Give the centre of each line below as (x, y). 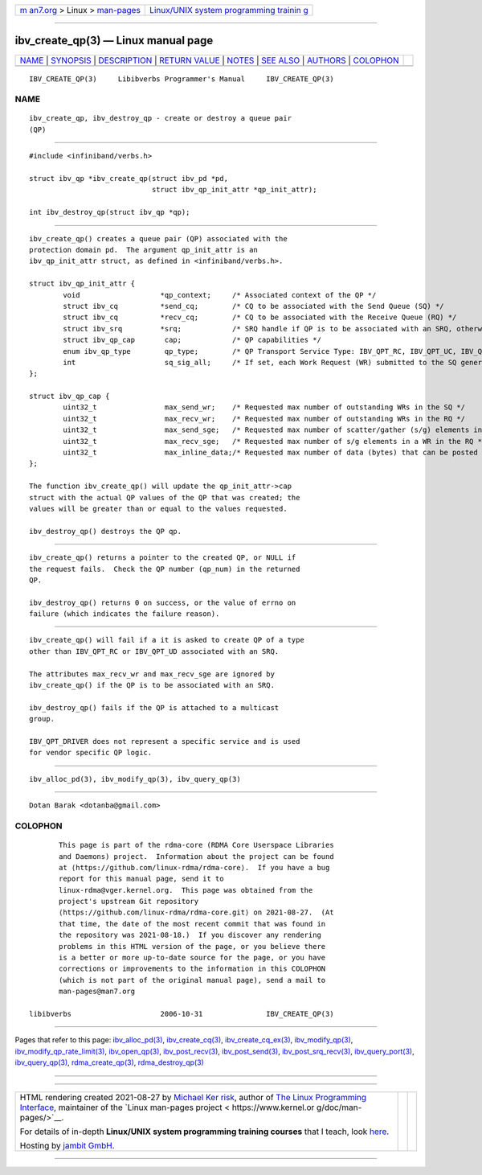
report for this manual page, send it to (141, 879)
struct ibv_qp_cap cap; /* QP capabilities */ (192, 340)
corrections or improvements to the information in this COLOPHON (192, 969)
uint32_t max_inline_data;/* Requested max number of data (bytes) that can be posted (270, 453)
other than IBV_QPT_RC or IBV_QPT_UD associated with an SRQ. (154, 651)
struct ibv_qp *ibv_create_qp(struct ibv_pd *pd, (129, 179)
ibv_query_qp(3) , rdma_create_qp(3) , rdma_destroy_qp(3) (109, 1062)
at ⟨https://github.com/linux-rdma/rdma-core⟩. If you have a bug (194, 867)
